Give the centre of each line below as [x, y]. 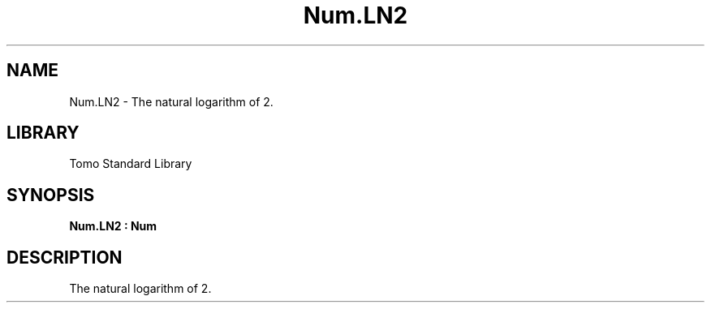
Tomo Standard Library [131, 164]
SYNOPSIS [51, 195]
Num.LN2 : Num [113, 226]
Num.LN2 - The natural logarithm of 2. [171, 101]
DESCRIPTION [65, 257]
